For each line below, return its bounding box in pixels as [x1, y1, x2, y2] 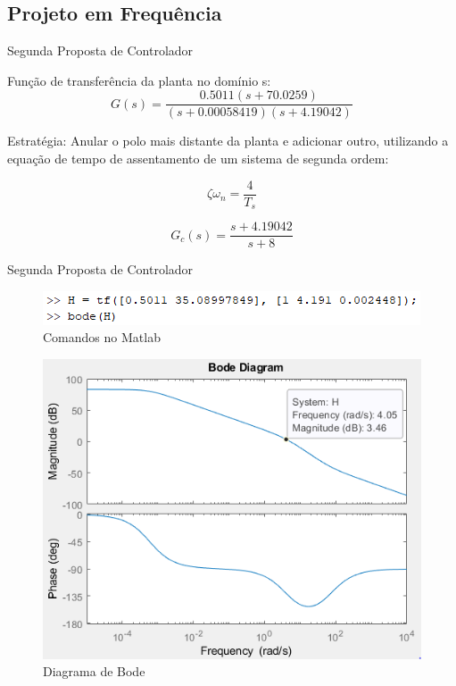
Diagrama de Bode [43, 662, 145, 681]
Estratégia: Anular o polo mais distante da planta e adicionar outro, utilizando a [7, 131, 449, 150]
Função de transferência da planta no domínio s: [7, 71, 271, 89]
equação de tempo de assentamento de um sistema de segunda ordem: [7, 149, 389, 168]
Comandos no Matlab [43, 328, 161, 347]
